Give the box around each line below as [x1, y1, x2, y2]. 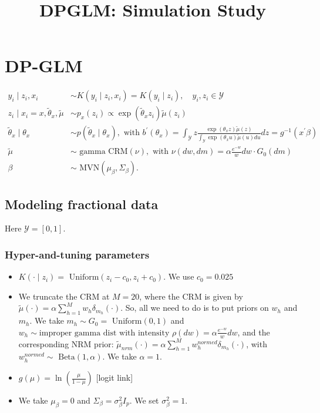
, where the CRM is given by [139, 290, 243, 302]
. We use [163, 270, 194, 283]
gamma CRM [79, 147, 128, 156]
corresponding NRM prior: [18, 337, 114, 350]
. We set [129, 394, 159, 406]
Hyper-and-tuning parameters [5, 247, 150, 261]
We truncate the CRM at [18, 290, 110, 302]
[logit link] [96, 371, 133, 383]
